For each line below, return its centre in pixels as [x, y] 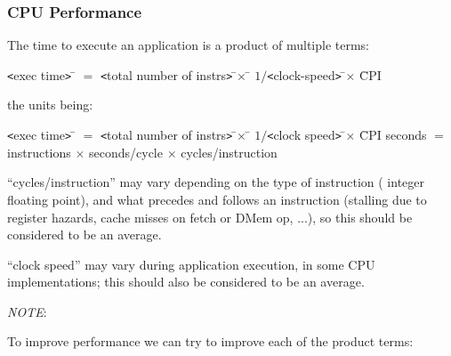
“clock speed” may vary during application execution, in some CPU [191, 264]
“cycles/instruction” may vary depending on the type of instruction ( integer [216, 182]
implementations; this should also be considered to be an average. [186, 282]
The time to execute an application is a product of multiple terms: [188, 45]
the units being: [50, 105]
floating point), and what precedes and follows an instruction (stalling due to [217, 199]
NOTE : [27, 311]
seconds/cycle [126, 152]
